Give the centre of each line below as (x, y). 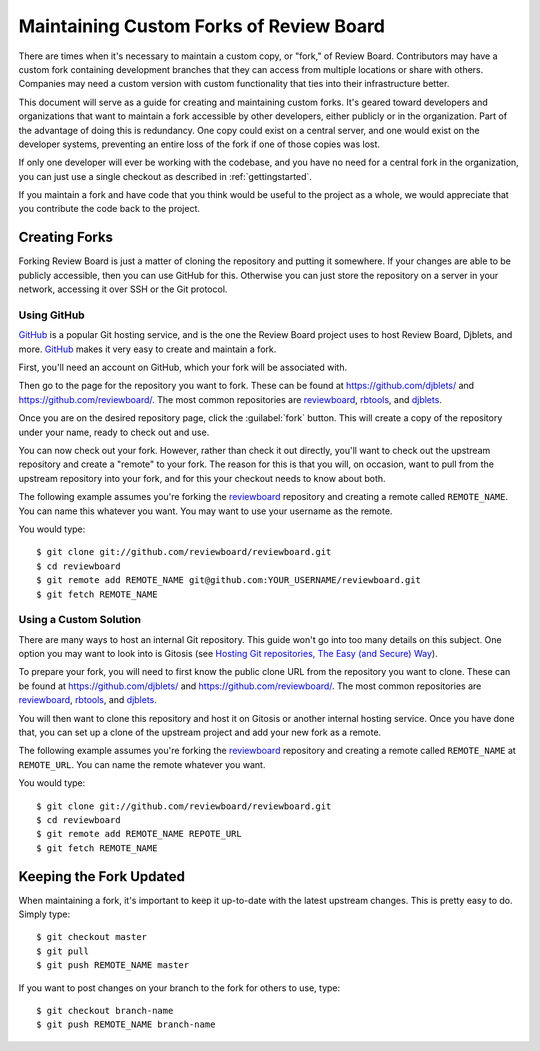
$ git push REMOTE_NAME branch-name (126, 1024)
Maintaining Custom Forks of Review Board (201, 26)
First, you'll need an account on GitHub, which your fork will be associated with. (183, 367)
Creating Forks (66, 237)
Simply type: (44, 914)
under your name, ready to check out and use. (114, 432)
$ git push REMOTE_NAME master (113, 965)
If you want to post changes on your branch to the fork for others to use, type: (179, 987)
